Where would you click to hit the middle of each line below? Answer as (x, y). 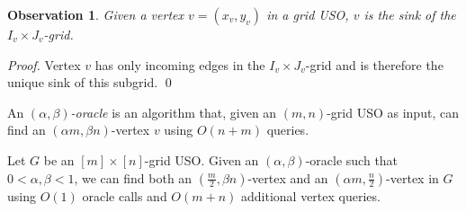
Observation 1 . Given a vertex (95, 14)
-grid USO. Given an (202, 159)
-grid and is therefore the (374, 64)
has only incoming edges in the (180, 64)
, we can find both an (133, 177)
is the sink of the (410, 14)
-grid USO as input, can (393, 112)
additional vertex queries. (310, 195)
